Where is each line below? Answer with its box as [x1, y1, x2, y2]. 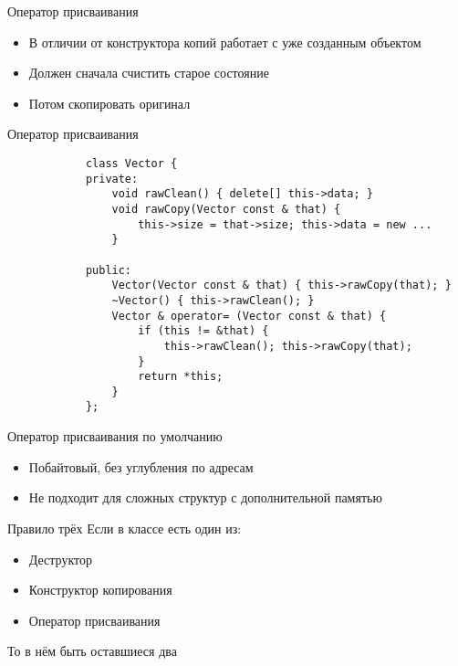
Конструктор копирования [28, 580, 172, 599]
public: [85, 263, 132, 277]
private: [85, 172, 139, 185]
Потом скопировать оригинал [28, 93, 191, 112]
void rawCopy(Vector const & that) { [111, 202, 341, 216]
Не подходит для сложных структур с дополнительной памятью [28, 488, 382, 507]
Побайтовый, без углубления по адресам [28, 457, 254, 476]
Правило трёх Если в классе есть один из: [7, 518, 242, 537]
